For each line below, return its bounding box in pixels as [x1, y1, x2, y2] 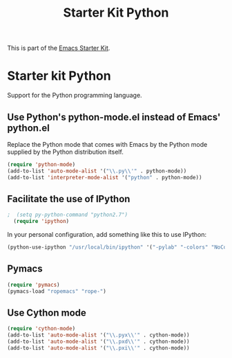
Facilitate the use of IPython [7, 193, 130, 205]
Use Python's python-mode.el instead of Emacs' [7, 111, 221, 123]
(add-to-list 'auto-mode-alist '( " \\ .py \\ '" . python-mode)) [7, 168, 187, 174]
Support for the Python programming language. [7, 91, 143, 100]
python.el [7, 122, 50, 134]
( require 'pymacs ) [7, 281, 60, 288]
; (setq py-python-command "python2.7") [7, 211, 128, 219]
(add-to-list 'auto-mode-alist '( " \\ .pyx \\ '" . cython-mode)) [7, 332, 190, 339]
